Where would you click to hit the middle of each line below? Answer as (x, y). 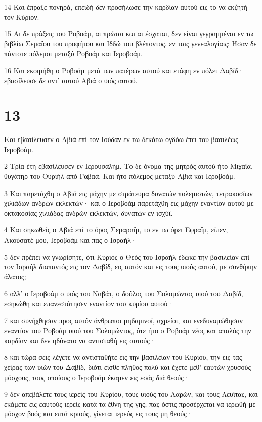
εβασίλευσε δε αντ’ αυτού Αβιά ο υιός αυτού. (71, 80)
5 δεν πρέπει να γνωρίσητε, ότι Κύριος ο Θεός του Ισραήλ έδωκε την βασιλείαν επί (127, 256)
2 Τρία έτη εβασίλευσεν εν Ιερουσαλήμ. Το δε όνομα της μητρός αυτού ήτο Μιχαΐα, (128, 166)
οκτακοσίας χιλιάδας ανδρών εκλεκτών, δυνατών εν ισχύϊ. (89, 213)
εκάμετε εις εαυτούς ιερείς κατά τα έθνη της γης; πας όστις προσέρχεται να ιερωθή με (130, 404)
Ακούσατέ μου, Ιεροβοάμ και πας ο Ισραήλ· (70, 240)
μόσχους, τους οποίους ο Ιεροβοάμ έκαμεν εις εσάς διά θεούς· (97, 377)
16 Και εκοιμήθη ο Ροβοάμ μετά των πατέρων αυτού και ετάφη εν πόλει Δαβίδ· (124, 70)
